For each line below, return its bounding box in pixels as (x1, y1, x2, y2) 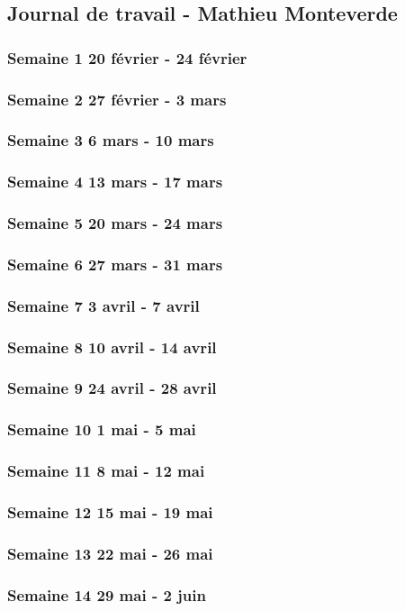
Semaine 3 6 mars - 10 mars (7, 129, 214, 151)
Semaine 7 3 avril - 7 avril (7, 294, 200, 316)
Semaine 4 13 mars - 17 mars (7, 170, 223, 193)
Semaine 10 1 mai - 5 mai (7, 418, 196, 441)
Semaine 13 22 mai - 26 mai (7, 542, 213, 564)
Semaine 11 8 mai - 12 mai (7, 460, 205, 482)
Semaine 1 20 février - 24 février (7, 46, 247, 68)
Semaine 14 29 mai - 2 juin (7, 583, 206, 606)
